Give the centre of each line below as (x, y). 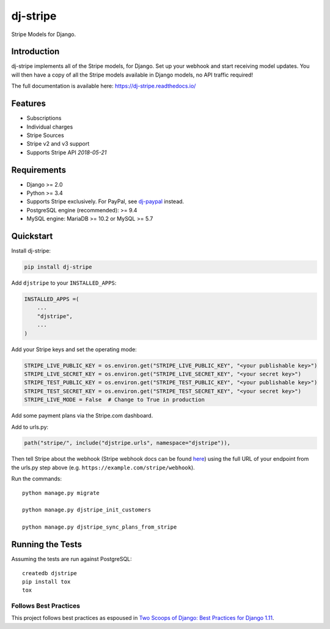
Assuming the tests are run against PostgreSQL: (72, 559)
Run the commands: (37, 479)
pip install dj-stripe (58, 267)
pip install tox (46, 582)
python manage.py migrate (61, 493)
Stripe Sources (45, 135)
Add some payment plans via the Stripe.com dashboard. (82, 415)
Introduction (35, 52)
